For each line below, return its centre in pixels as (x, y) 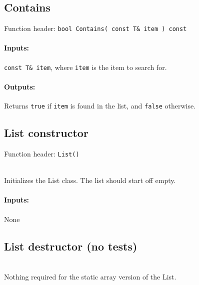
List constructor (46, 133)
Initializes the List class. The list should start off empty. (90, 180)
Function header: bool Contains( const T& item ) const (95, 28)
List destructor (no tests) (71, 246)
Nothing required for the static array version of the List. (90, 276)
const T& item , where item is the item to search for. (85, 67)
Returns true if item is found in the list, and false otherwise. (100, 106)
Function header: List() (42, 153)
